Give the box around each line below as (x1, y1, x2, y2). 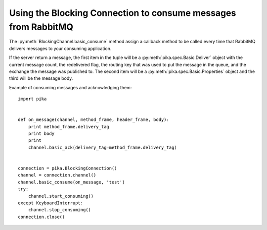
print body (28, 131, 55, 136)
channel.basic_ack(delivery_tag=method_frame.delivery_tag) (28, 144, 178, 150)
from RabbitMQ (9, 21, 74, 32)
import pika (18, 96, 47, 102)
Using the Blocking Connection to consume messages (9, 7, 236, 18)
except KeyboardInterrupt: (18, 200, 84, 206)
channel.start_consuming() (28, 193, 94, 199)
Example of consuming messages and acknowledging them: (9, 84, 132, 90)
